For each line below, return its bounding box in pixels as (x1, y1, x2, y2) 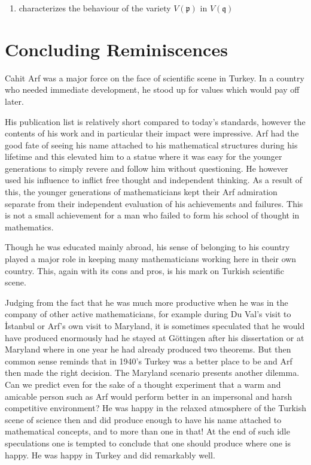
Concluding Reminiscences (5, 37, 228, 61)
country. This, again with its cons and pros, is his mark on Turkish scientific (5, 264, 285, 276)
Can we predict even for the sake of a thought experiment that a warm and (5, 378, 281, 390)
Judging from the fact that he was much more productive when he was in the (5, 296, 288, 308)
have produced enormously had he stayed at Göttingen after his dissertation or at (5, 331, 304, 344)
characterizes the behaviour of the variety (19, 2, 171, 14)
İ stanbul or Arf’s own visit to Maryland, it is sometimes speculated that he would (5, 320, 305, 332)
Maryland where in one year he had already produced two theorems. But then (5, 343, 291, 355)
